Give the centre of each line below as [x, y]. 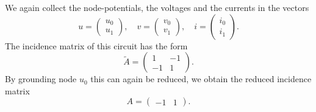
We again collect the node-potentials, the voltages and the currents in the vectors [157, 7]
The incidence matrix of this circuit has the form [96, 45]
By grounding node [41, 79]
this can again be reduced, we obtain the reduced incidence [201, 79]
